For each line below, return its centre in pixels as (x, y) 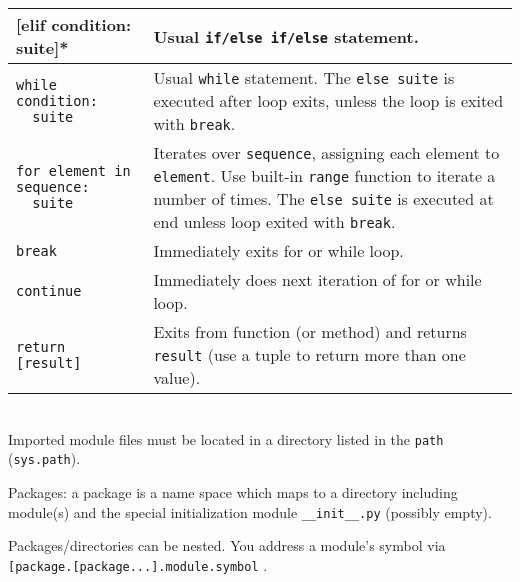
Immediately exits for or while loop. (278, 250)
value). (177, 377)
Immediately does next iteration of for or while (317, 279)
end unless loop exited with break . (274, 221)
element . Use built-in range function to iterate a (324, 175)
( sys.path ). (44, 458)
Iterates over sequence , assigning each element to (326, 152)
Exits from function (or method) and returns (310, 331)
